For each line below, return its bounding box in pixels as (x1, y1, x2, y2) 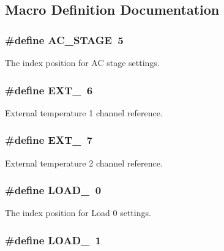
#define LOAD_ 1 (5, 232, 102, 247)
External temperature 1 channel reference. (5, 106, 163, 119)
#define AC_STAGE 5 (5, 32, 124, 47)
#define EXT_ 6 (5, 82, 93, 97)
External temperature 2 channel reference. (5, 156, 163, 169)
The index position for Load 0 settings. (5, 206, 151, 219)
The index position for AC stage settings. (5, 56, 160, 69)
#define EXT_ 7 (5, 132, 93, 148)
